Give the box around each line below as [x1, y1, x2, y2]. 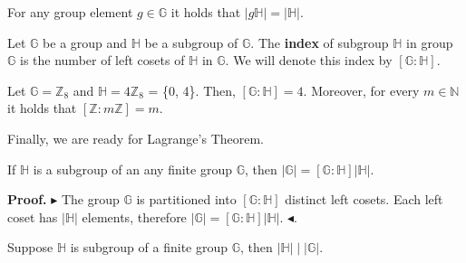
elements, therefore [82, 207, 187, 226]
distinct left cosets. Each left [285, 190, 443, 209]
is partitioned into [136, 190, 237, 209]
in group [406, 33, 453, 52]
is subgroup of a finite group [70, 238, 228, 257]
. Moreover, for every [303, 80, 420, 99]
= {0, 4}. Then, [148, 80, 236, 99]
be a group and [43, 33, 128, 52]
